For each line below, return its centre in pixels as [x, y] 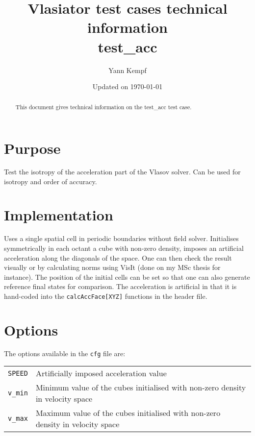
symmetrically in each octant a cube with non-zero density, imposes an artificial [124, 248]
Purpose [32, 148]
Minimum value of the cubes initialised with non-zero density [141, 388]
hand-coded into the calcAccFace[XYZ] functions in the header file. [106, 296]
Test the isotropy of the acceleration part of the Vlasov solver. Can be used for [122, 172]
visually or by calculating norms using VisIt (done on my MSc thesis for [112, 267]
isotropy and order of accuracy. [51, 181]
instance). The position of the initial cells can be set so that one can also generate [127, 277]
